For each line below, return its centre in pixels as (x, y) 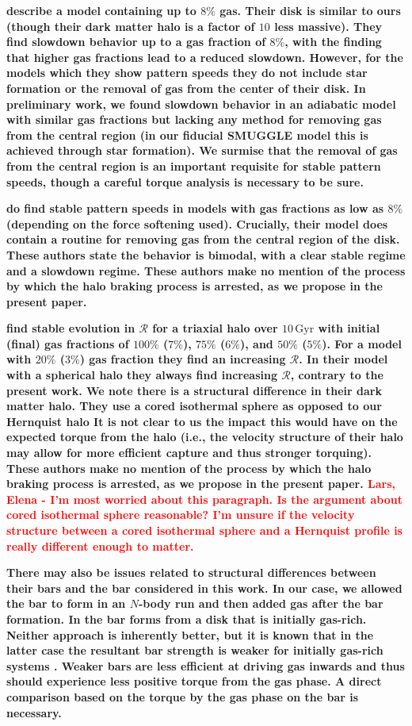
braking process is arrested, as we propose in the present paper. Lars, (201, 484)
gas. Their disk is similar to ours (310, 10)
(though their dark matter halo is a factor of (131, 26)
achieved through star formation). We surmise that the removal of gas (202, 150)
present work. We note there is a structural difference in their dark (194, 390)
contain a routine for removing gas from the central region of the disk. (203, 239)
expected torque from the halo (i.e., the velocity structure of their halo (205, 437)
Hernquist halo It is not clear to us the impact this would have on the (202, 421)
